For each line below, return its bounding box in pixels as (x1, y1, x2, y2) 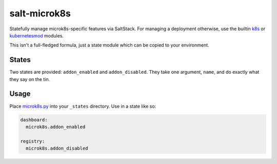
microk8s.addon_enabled (26, 124, 86, 130)
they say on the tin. (9, 76, 50, 82)
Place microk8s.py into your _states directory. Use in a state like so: (9, 103, 156, 109)
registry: (20, 138, 45, 144)
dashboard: (20, 117, 48, 122)
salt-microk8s (9, 8, 71, 19)
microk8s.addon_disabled (26, 146, 88, 151)
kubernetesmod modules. (9, 32, 64, 38)
